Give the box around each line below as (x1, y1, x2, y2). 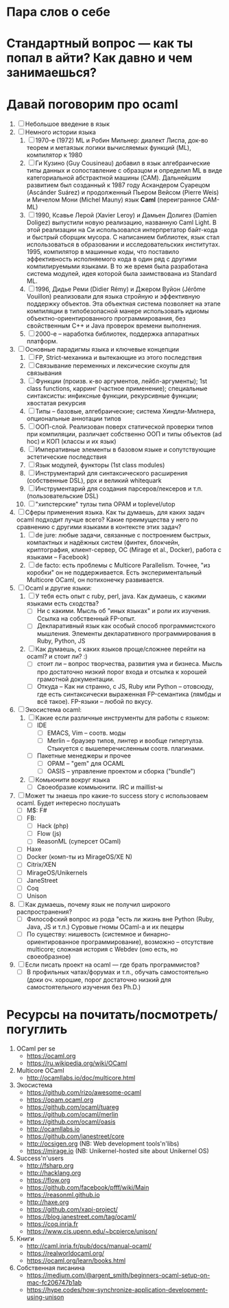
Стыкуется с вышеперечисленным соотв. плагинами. (47, 744, 205, 752)
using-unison (26, 1293, 64, 1301)
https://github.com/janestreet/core (26, 1132, 125, 1140)
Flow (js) (36, 830, 62, 838)
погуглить (6, 1022, 68, 1038)
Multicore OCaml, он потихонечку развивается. (26, 576, 165, 584)
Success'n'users (16, 1154, 64, 1162)
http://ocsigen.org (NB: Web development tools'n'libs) (26, 1139, 180, 1148)
